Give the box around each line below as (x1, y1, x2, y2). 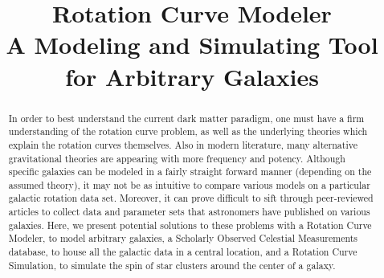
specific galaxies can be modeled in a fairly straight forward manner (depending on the (8, 165, 372, 178)
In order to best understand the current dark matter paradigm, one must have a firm (8, 111, 365, 125)
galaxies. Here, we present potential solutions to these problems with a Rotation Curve (8, 218, 372, 231)
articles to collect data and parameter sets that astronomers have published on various (8, 205, 370, 219)
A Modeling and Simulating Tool (6, 28, 378, 61)
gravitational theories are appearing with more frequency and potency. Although (8, 151, 345, 165)
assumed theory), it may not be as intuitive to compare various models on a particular (8, 178, 370, 191)
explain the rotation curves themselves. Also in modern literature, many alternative (8, 137, 357, 151)
